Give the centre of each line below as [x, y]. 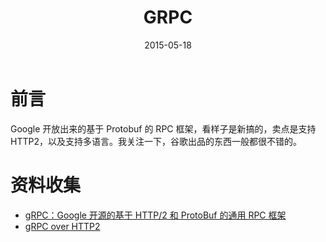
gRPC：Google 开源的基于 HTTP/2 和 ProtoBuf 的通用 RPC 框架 [155, 215]
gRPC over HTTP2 [62, 226]
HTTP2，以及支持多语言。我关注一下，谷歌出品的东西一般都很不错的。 [156, 141]
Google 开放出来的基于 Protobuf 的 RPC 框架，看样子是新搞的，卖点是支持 [163, 128]
